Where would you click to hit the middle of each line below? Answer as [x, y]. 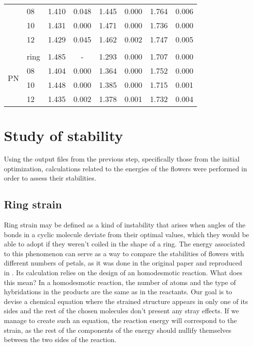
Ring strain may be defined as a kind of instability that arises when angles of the [125, 225]
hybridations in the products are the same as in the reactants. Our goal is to [118, 292]
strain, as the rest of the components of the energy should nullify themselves [118, 330]
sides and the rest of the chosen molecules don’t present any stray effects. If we [122, 311]
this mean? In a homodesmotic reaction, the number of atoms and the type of [120, 282]
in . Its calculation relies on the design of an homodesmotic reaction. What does [123, 273]
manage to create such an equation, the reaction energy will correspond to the [120, 320]
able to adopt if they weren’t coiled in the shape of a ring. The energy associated [125, 244]
